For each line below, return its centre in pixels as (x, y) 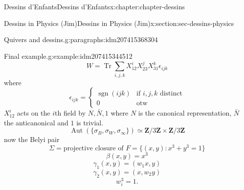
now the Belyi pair (32, 139)
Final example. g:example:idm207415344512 (68, 56)
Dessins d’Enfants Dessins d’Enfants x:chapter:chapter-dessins (95, 6)
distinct (171, 94)
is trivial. (90, 122)
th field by (70, 113)
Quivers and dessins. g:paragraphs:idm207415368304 (81, 39)
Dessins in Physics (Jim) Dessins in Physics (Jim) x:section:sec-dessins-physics (119, 23)
